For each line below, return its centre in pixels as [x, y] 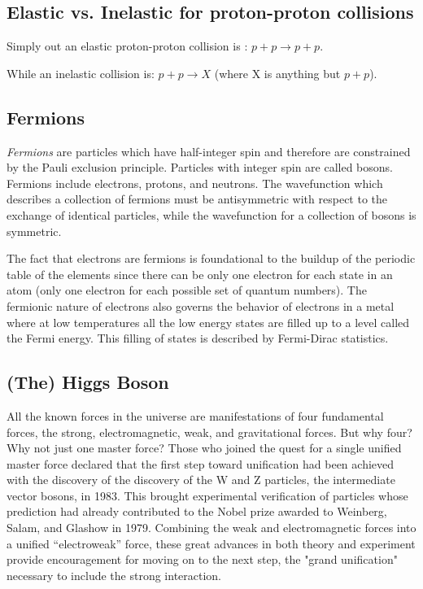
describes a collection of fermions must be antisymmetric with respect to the [197, 199]
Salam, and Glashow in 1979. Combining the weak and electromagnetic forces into [211, 528]
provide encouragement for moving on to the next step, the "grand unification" [202, 559]
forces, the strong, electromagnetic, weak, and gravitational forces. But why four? [209, 432]
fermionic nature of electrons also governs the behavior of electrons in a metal [201, 305]
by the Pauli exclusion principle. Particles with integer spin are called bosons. [200, 167]
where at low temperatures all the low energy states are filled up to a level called [208, 322]
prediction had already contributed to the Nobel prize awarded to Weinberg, [197, 511]
